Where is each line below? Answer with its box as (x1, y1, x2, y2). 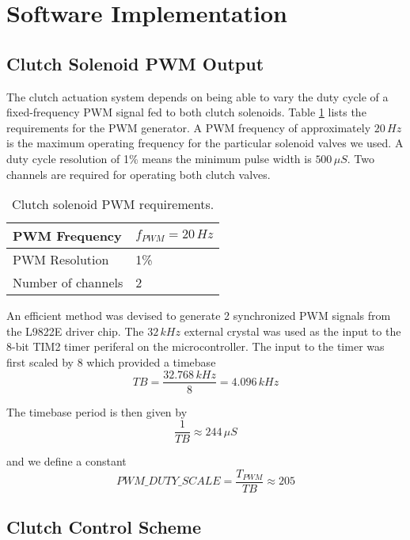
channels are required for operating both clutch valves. (6, 165, 271, 182)
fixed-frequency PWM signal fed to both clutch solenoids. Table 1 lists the (6, 104, 366, 120)
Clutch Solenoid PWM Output (6, 51, 264, 75)
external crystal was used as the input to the (184, 322, 401, 339)
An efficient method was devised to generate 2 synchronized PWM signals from (6, 307, 391, 324)
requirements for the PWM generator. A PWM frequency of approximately (6, 119, 371, 135)
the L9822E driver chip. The (6, 322, 144, 339)
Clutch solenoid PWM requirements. (12, 195, 214, 214)
